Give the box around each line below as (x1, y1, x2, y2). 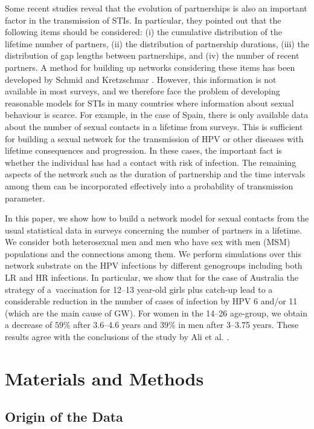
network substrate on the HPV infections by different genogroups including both (5, 259, 303, 272)
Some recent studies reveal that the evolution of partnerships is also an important (5, 2, 307, 14)
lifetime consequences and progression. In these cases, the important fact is (5, 144, 282, 157)
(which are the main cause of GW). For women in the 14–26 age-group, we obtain (5, 306, 307, 319)
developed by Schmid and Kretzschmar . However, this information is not (5, 73, 277, 85)
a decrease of (5, 318, 53, 331)
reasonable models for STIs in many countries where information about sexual (5, 96, 294, 109)
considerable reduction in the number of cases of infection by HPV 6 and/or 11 (5, 295, 298, 307)
